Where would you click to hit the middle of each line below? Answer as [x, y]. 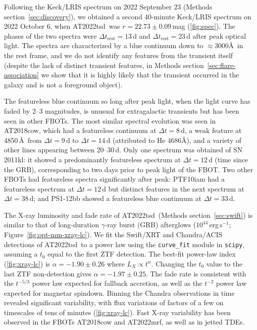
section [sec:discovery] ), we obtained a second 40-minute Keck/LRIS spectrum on [128, 16]
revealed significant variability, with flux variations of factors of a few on [114, 302]
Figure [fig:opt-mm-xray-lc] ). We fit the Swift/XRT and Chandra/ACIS [113, 234]
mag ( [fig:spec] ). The [204, 26]
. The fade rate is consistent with [196, 273]
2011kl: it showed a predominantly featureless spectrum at [93, 159]
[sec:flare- [221, 65]
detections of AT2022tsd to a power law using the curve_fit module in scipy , [124, 244]
